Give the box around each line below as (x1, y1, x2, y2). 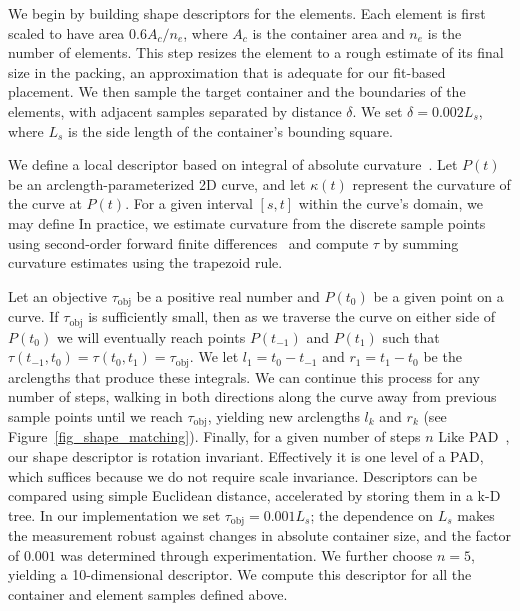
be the (423, 346, 462, 367)
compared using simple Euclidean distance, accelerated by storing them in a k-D (8, 485, 501, 506)
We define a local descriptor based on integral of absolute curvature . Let (8, 154, 458, 175)
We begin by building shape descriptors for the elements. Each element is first (8, 3, 486, 23)
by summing (383, 232, 459, 253)
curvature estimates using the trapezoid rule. (8, 252, 283, 273)
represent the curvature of (352, 173, 511, 194)
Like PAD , (438, 426, 510, 447)
